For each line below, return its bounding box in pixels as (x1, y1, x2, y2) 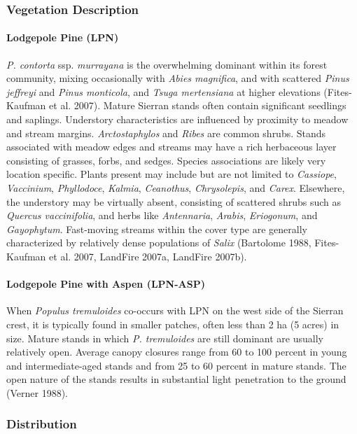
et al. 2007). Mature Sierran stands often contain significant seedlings (49, 98, 346, 113)
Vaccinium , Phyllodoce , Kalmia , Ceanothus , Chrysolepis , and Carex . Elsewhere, (6, 180, 345, 195)
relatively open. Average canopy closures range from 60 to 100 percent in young (6, 344, 347, 359)
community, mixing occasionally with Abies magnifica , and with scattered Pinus (6, 71, 349, 85)
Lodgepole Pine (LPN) (6, 30, 119, 45)
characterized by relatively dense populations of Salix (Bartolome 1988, (6, 235, 311, 250)
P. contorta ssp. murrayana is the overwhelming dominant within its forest (6, 57, 328, 71)
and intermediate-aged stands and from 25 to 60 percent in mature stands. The (6, 358, 346, 372)
